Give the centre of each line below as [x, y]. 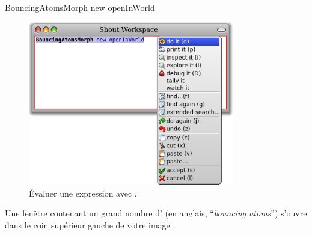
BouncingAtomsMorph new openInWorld [80, 8]
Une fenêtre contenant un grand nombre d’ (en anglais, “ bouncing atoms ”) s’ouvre [156, 213]
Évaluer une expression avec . [83, 193]
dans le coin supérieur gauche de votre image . [90, 224]
